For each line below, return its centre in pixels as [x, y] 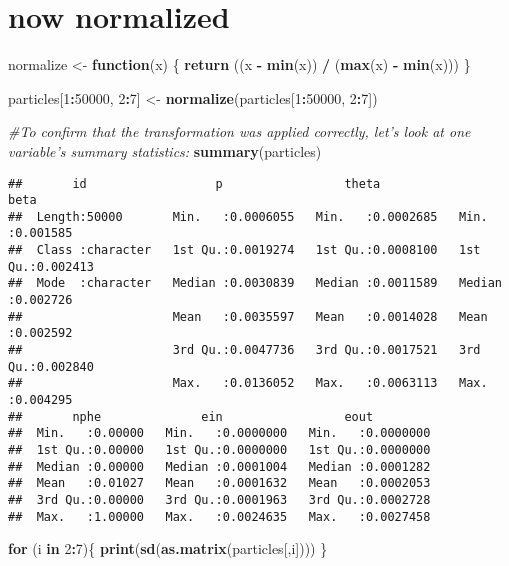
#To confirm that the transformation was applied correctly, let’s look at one [239, 131]
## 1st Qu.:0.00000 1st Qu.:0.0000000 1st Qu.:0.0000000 [219, 450]
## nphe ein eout [191, 416]
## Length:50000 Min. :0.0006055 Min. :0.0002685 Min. [248, 216]
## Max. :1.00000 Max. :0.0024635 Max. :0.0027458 [219, 516]
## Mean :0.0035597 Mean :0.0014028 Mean [248, 316]
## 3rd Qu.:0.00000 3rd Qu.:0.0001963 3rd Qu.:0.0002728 [219, 499]
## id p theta [194, 183]
